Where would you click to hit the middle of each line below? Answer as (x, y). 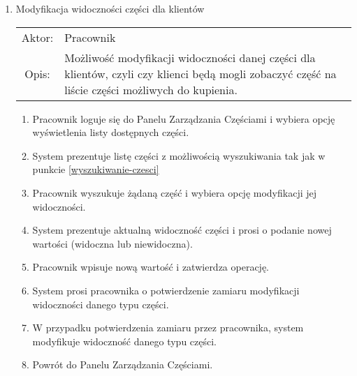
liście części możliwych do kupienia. (151, 89)
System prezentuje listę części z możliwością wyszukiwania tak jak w (179, 155)
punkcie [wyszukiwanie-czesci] (96, 169)
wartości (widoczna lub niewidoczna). (112, 243)
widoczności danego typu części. (101, 304)
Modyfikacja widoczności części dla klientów (110, 8)
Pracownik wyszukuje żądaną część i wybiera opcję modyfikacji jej (175, 192)
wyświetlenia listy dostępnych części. (111, 132)
